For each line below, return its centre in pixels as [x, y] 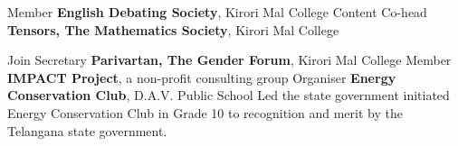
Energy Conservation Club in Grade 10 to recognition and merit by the [205, 112]
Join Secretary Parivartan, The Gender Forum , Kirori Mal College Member [229, 60]
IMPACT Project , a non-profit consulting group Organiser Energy [202, 77]
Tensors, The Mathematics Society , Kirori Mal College [173, 29]
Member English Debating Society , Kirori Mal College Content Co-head [217, 12]
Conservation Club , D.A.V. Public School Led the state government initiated [229, 95]
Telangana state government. [87, 130]
